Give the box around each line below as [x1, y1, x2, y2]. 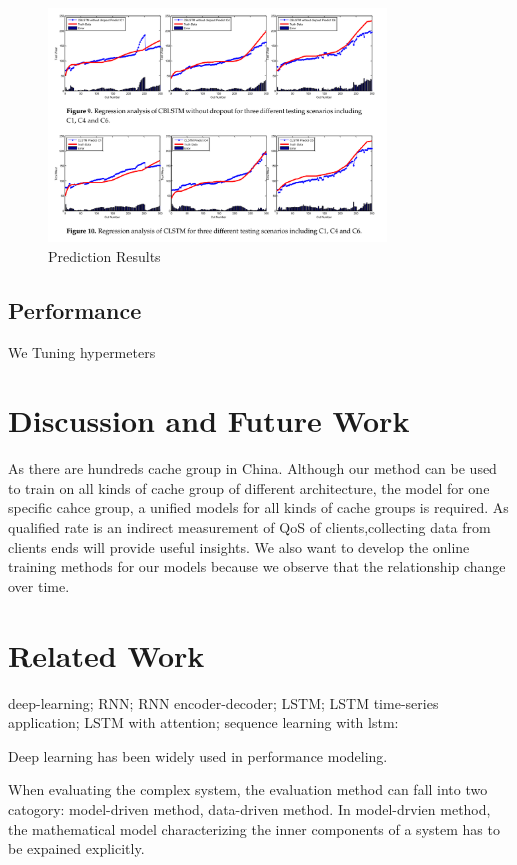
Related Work [8, 634, 205, 675]
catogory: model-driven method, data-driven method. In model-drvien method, [8, 798, 491, 819]
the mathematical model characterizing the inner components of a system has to [8, 818, 500, 839]
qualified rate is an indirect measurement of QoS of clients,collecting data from [8, 517, 491, 538]
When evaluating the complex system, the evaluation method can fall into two [8, 779, 488, 800]
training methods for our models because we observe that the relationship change [8, 556, 506, 577]
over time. [8, 575, 70, 596]
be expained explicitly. [8, 838, 145, 859]
